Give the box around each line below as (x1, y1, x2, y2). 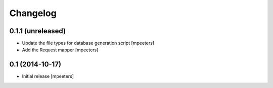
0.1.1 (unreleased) (9, 27, 66, 35)
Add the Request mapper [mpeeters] (22, 47, 99, 53)
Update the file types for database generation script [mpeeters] (22, 40, 154, 46)
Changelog (9, 8, 57, 19)
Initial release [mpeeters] (22, 73, 74, 79)
